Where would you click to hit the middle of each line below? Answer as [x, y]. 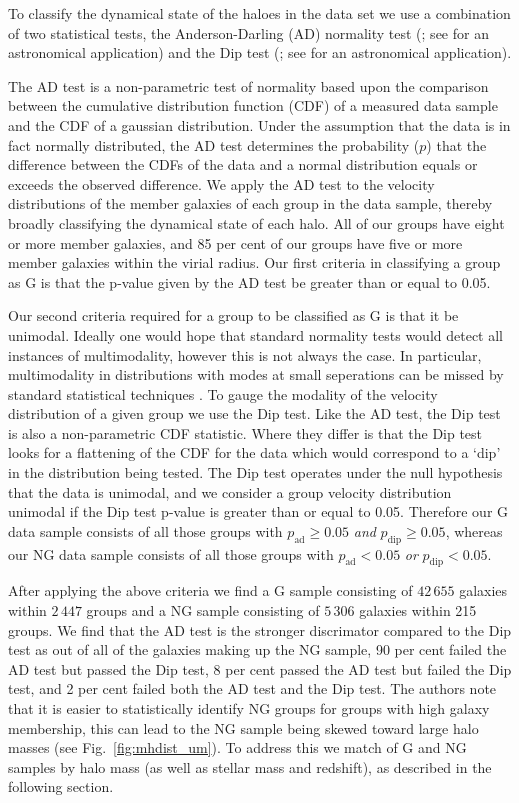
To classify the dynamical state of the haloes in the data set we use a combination [259, 13]
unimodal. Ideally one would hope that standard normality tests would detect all [256, 334]
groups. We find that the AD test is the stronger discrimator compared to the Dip [260, 629]
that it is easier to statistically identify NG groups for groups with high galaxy [249, 708]
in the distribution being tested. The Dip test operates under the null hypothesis [255, 472]
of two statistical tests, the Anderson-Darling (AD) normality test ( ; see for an [248, 32]
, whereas [474, 530]
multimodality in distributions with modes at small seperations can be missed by [256, 374]
